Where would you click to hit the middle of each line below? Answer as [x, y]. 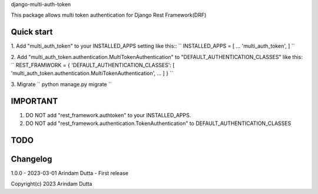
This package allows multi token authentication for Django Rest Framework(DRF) [109, 15]
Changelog [32, 159]
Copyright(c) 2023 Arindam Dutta [52, 184]
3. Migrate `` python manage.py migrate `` [61, 84]
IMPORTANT [34, 101]
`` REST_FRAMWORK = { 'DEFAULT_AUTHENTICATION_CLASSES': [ [93, 65]
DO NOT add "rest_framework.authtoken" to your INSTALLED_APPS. [108, 115]
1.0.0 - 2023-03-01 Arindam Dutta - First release [70, 173]
